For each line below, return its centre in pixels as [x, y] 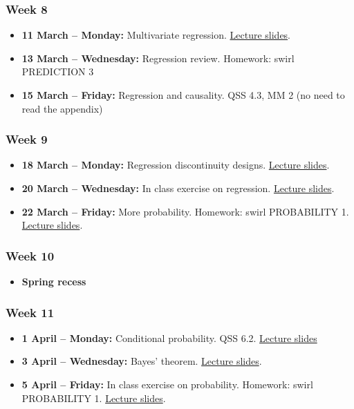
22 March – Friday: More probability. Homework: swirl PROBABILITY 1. [185, 211]
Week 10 [30, 255]
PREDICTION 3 [58, 72]
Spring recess [54, 281]
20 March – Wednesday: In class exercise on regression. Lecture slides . [178, 188]
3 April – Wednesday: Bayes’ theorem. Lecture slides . [142, 361]
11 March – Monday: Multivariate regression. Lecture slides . [156, 35]
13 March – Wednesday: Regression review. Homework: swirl [158, 58]
